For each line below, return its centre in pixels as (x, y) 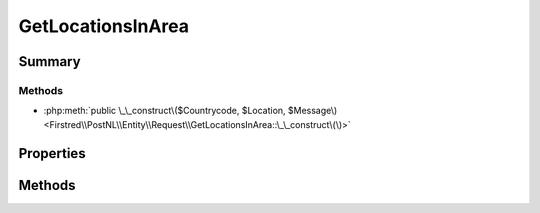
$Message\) (312, 111)
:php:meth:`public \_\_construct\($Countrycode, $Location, (164, 111)
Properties (52, 153)
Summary (49, 61)
